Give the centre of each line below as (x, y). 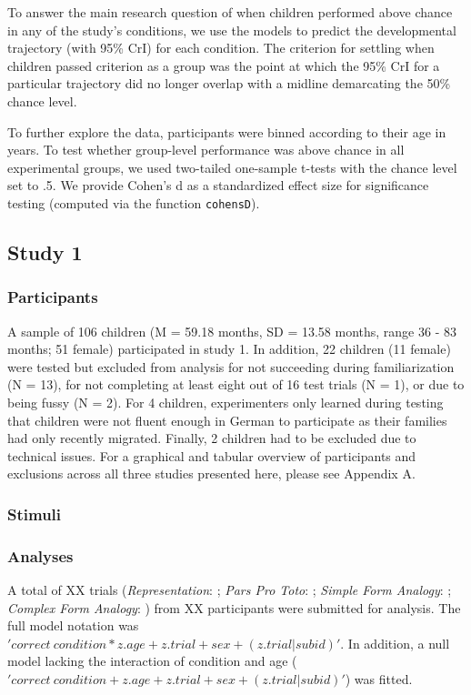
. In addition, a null (395, 643)
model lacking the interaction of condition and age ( (152, 661)
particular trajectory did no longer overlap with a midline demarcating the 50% (229, 83)
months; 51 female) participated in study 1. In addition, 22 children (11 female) (229, 349)
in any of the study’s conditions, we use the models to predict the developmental (232, 30)
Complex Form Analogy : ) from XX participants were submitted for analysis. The (234, 607)
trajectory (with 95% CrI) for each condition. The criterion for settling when (221, 48)
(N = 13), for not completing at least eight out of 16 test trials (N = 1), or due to (236, 384)
